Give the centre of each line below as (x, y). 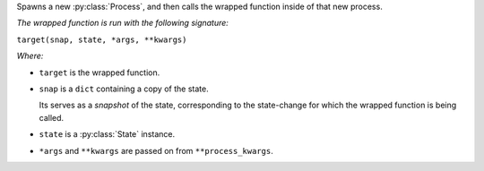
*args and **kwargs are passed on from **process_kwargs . (156, 150)
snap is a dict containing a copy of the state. (124, 89)
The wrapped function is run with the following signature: (122, 23)
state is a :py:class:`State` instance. (107, 134)
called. (52, 117)
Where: (30, 56)
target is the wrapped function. (99, 73)
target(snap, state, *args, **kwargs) (102, 39)
